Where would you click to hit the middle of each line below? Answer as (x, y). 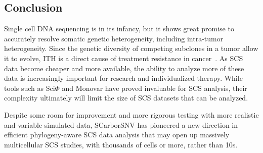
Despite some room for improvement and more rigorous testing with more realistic (131, 114)
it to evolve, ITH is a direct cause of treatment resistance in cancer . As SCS (124, 58)
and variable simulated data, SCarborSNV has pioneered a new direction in (121, 124)
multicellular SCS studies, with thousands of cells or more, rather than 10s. (121, 144)
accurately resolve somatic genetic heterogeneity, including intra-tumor (114, 38)
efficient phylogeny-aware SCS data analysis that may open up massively (117, 135)
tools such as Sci (30, 88)
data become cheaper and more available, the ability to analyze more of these (124, 68)
